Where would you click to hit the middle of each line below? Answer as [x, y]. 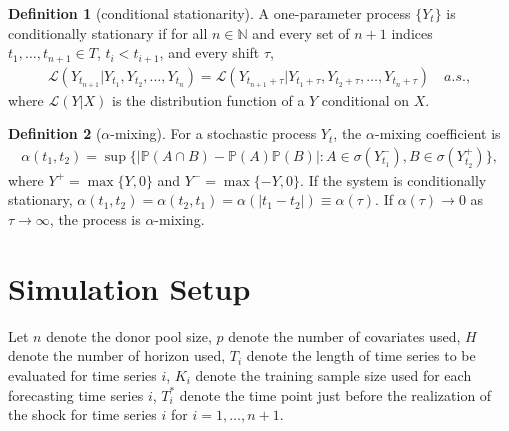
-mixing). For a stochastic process [213, 133]
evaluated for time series [82, 374]
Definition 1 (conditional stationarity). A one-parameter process [209, 13]
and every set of [301, 32]
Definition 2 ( [55, 133]
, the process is [95, 219]
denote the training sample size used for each [333, 374]
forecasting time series [76, 394]
